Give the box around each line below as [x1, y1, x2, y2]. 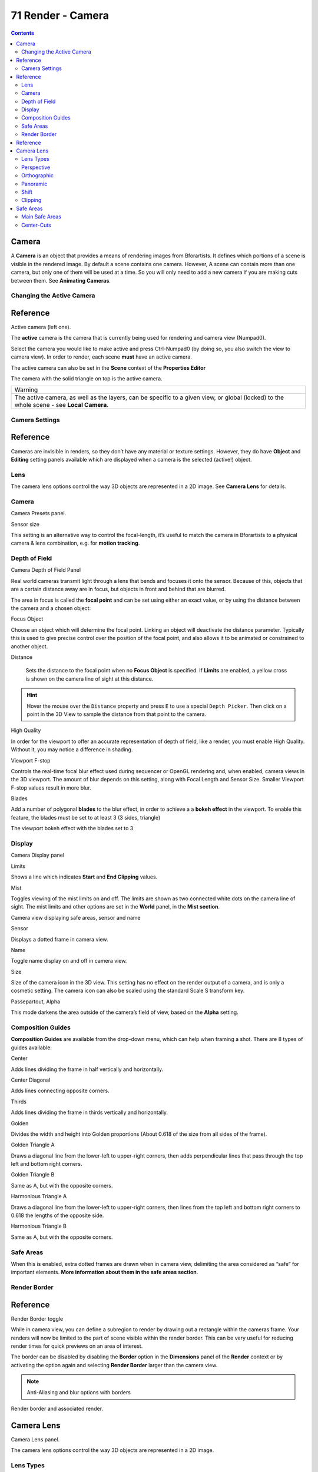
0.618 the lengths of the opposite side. [11, 1212, 104, 1219]
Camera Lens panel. [11, 1435, 60, 1443]
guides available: [11, 1044, 52, 1051]
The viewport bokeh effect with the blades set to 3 [11, 825, 134, 832]
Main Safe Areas [21, 213, 62, 220]
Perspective [21, 164, 51, 171]
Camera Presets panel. [11, 510, 67, 517]
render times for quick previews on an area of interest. [11, 1342, 143, 1350]
